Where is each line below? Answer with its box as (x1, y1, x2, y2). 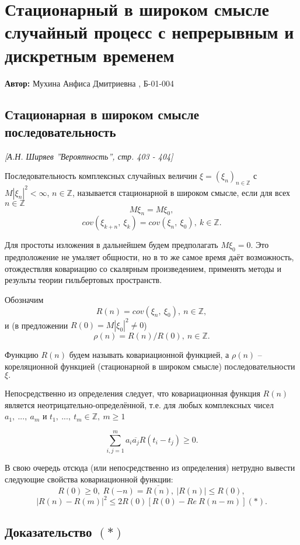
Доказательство (5, 523, 92, 541)
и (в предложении (5, 319, 68, 331)
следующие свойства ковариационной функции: (5, 472, 173, 485)
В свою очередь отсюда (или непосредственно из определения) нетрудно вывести (5, 461, 295, 474)
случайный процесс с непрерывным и (5, 20, 294, 44)
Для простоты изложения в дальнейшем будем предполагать (5, 239, 218, 251)
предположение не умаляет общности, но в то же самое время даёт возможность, (5, 251, 294, 263)
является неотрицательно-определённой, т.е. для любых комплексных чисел (5, 398, 274, 411)
